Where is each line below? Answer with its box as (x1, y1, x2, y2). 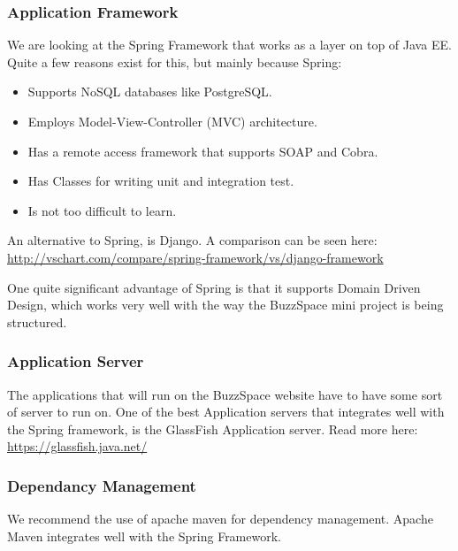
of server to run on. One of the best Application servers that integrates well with (7, 402, 445, 421)
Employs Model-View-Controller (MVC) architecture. (27, 112, 317, 130)
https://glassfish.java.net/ (7, 437, 148, 455)
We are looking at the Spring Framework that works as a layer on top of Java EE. (7, 35, 452, 54)
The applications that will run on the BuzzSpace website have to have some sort (7, 385, 443, 403)
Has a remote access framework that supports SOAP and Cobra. (27, 142, 378, 160)
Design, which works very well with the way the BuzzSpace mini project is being (7, 295, 444, 314)
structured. (7, 312, 67, 331)
